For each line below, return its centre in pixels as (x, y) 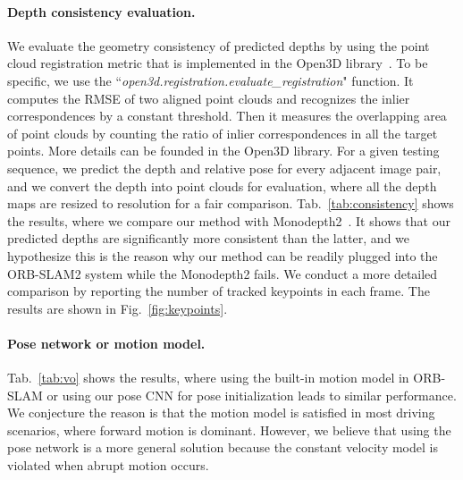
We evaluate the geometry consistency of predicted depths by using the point (219, 45)
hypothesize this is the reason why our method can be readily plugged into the (223, 255)
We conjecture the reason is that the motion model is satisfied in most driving (221, 413)
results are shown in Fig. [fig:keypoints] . (118, 308)
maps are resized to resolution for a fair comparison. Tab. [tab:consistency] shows (231, 203)
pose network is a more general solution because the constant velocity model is (223, 447)
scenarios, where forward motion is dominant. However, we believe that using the (229, 429)
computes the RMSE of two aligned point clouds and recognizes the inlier (209, 98)
